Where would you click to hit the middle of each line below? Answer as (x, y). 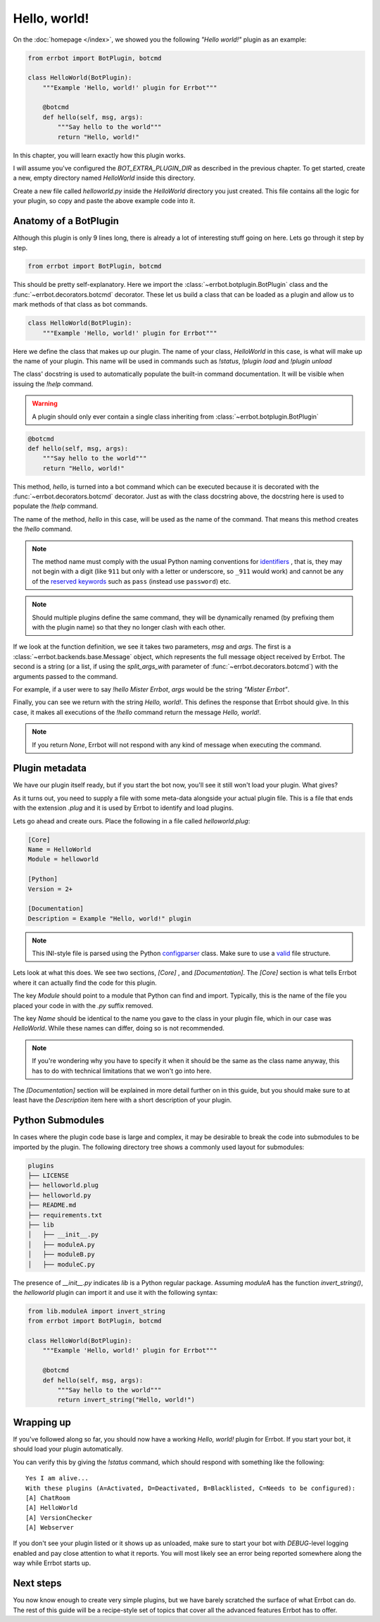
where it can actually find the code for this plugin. (85, 983)
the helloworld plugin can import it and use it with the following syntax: (115, 1292)
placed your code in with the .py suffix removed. (83, 1005)
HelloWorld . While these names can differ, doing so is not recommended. (119, 1028)
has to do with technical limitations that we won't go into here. (122, 1071)
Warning (45, 404)
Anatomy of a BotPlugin (66, 221)
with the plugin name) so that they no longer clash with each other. (129, 627)
